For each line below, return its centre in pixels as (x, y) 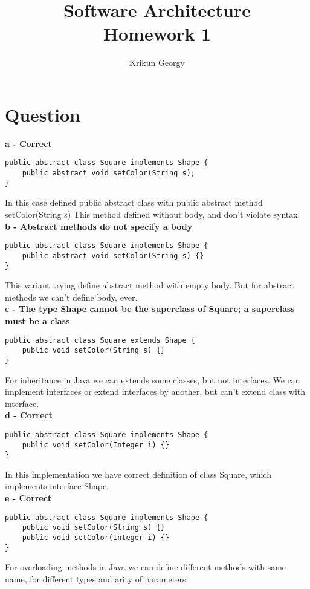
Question (43, 114)
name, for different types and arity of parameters (95, 578)
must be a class (37, 320)
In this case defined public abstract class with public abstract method (134, 202)
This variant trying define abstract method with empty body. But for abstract (150, 285)
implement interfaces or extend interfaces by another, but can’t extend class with (155, 392)
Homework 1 (157, 34)
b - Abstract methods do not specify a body (99, 226)
